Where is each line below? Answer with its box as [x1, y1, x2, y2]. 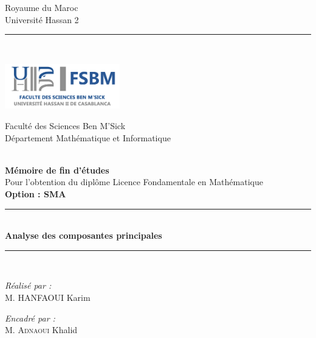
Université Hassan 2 [5, 13, 79, 26]
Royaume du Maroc [5, 1, 78, 13]
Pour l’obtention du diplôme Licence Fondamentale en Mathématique [5, 175, 263, 188]
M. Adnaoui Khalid [5, 323, 78, 336]
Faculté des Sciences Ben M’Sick [5, 119, 126, 132]
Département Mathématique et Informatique [5, 131, 171, 144]
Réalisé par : [5, 279, 52, 292]
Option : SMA [5, 188, 66, 200]
